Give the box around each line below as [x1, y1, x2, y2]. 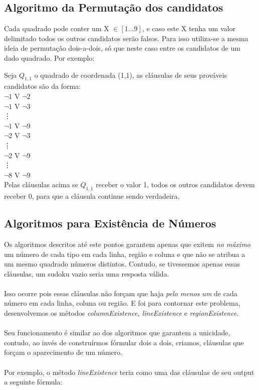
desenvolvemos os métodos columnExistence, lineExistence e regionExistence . [4, 308, 239, 318]
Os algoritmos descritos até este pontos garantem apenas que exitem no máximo [4, 238, 250, 249]
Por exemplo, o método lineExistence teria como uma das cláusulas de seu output [4, 366, 254, 377]
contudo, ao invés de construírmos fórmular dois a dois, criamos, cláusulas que [4, 337, 244, 347]
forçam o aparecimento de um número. [4, 347, 123, 357]
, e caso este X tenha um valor [142, 23, 235, 34]
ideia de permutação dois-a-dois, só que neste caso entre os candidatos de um [4, 43, 240, 53]
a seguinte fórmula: [4, 376, 63, 387]
